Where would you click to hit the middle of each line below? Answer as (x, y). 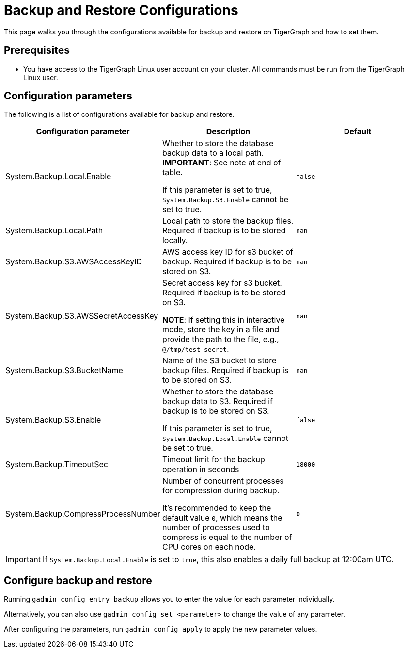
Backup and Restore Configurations (121, 10)
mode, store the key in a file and (220, 330)
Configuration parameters (68, 96)
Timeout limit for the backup (213, 460)
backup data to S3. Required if (217, 401)
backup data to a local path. (213, 153)
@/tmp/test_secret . (196, 349)
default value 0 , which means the (222, 518)
